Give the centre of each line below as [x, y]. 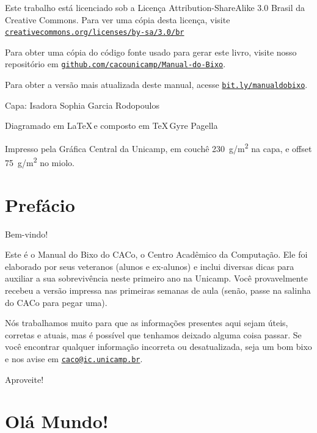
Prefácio [40, 204]
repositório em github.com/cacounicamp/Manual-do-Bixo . [115, 64]
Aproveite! [24, 379]
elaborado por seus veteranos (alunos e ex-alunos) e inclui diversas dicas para [150, 266]
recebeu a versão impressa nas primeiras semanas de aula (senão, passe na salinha [158, 290]
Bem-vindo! [27, 234]
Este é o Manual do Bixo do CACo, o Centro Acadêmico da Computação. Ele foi [156, 254]
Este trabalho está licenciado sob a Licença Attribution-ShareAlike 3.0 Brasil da [155, 7]
